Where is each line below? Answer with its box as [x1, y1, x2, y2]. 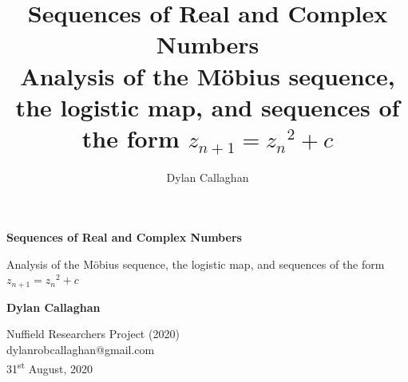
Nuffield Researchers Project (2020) [6, 325, 180, 342]
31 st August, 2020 [6, 357, 93, 376]
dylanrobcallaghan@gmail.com [6, 341, 155, 358]
